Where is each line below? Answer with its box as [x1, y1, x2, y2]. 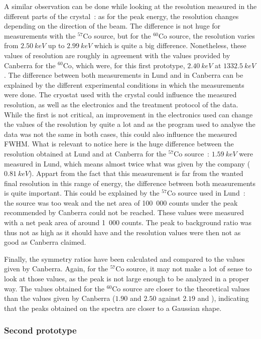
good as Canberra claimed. [4, 237, 86, 247]
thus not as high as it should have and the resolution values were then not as [4, 227, 241, 237]
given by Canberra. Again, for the [4, 263, 108, 274]
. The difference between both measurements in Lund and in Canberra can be [4, 70, 243, 80]
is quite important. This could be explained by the [4, 188, 160, 198]
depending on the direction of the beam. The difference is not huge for [4, 21, 221, 31]
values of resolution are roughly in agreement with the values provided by [4, 50, 230, 60]
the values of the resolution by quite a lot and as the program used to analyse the [4, 119, 255, 129]
